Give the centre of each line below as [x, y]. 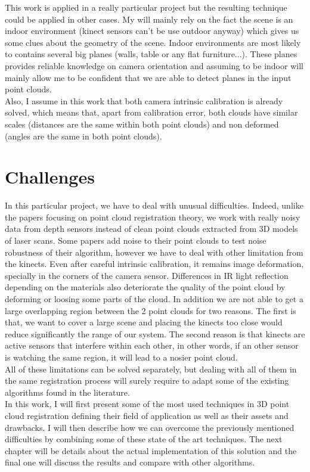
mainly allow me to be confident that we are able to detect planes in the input [148, 77]
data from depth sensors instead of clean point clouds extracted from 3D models [151, 229]
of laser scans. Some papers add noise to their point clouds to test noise [136, 240]
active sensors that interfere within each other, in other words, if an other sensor [152, 345]
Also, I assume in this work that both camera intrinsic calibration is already [144, 100]
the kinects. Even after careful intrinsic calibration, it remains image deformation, [154, 264]
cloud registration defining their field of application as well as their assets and [147, 415]
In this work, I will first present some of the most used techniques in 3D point [147, 404]
